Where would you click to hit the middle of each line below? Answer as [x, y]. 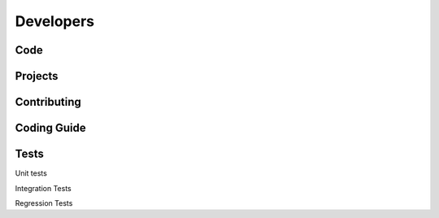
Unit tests [31, 173]
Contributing [48, 102]
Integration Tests [43, 188]
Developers [55, 21]
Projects [37, 76]
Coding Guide [50, 128]
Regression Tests [44, 203]
